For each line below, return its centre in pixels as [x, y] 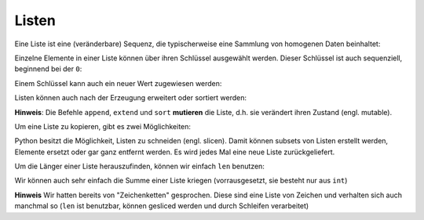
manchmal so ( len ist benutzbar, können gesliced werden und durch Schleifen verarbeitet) [162, 206]
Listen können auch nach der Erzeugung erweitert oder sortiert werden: [131, 98]
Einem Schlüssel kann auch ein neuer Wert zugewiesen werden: [118, 83]
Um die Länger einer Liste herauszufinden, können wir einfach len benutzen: [139, 166]
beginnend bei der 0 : [48, 69]
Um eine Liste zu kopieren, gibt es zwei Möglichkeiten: [103, 126]
